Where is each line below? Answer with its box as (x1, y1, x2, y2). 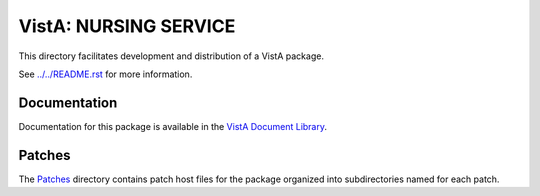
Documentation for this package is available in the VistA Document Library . (18, 120, 328, 132)
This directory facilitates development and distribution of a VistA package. (18, 50, 325, 62)
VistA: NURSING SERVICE (18, 15, 236, 37)
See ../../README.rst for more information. (18, 68, 193, 80)
